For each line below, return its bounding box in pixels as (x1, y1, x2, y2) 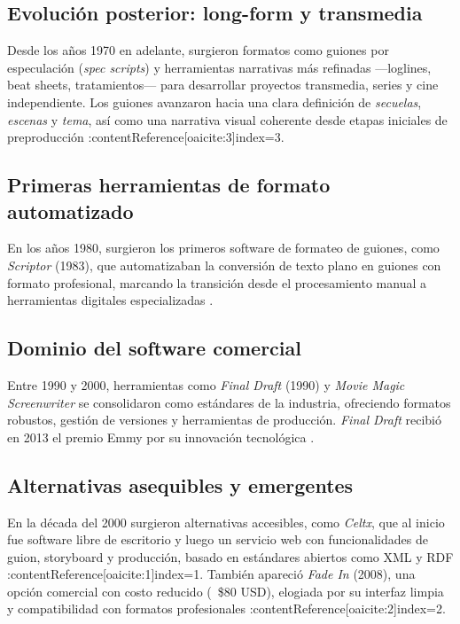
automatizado (7, 197, 134, 224)
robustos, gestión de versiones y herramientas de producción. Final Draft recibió (7, 410, 442, 429)
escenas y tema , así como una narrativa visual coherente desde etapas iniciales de (7, 110, 448, 129)
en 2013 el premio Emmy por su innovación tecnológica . (7, 427, 315, 446)
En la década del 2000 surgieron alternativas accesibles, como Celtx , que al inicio (7, 512, 445, 531)
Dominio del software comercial (7, 334, 301, 362)
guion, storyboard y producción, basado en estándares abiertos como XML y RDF (7, 547, 454, 565)
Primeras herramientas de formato (7, 171, 331, 199)
